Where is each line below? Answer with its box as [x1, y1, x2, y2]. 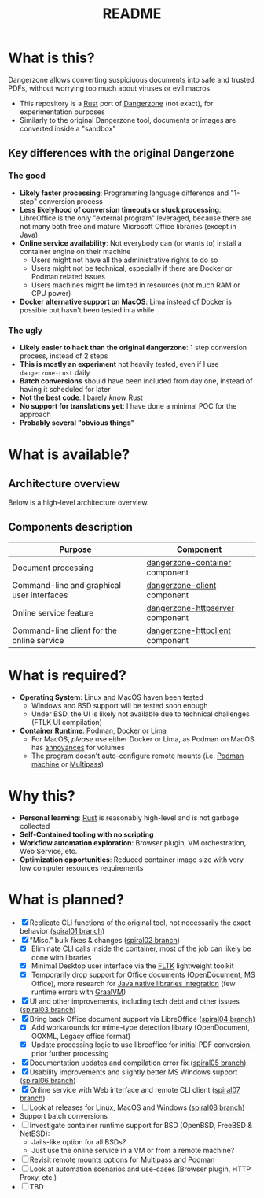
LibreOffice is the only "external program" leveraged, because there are [19, 213, 252, 223]
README [102, 5, 162, 23]
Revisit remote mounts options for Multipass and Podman [29, 1155, 215, 1164]
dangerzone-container [146, 556, 232, 568]
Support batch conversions [19, 1111, 108, 1120]
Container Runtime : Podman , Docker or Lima [19, 726, 167, 735]
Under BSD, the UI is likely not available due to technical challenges [31, 709, 250, 719]
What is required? [8, 666, 127, 684]
